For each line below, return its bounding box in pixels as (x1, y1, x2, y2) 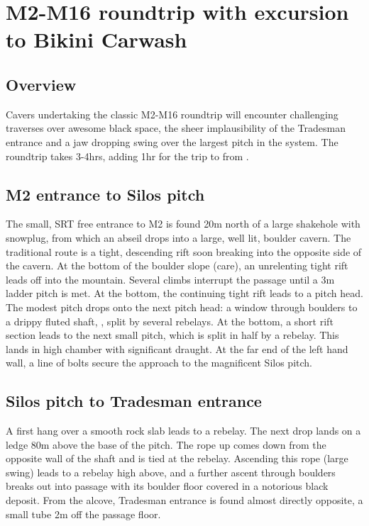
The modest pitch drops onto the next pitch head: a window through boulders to (6, 299, 358, 314)
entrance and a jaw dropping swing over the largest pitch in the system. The (6, 134, 338, 149)
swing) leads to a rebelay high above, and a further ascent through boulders (6, 464, 336, 479)
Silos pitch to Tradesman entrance (6, 390, 262, 412)
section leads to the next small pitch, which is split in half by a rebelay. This (6, 328, 339, 342)
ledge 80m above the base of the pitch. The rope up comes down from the (6, 437, 326, 452)
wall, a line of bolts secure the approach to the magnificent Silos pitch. (6, 355, 312, 370)
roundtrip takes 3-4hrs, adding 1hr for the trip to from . (6, 148, 249, 163)
